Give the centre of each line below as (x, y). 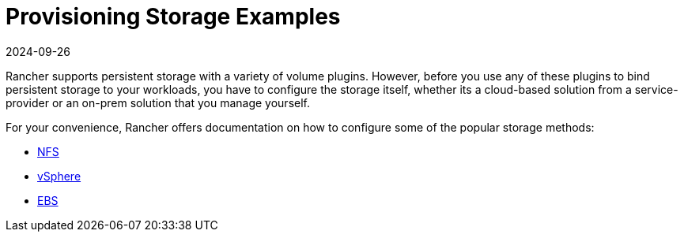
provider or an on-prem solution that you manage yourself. (158, 102)
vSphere (59, 176)
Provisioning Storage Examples (173, 17)
